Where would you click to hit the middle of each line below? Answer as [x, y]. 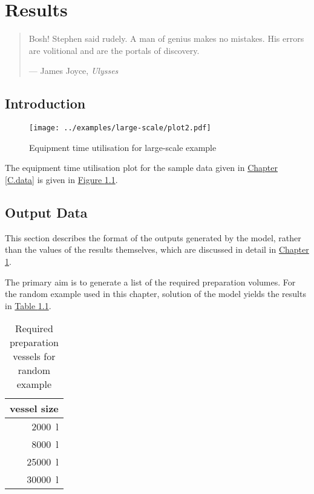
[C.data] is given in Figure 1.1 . [61, 179]
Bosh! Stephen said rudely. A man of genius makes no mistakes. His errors [166, 38]
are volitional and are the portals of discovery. [114, 50]
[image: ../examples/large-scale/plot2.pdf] [120, 128]
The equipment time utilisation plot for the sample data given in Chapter [141, 168]
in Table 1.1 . [28, 305]
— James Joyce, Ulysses [74, 71]
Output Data [46, 212]
